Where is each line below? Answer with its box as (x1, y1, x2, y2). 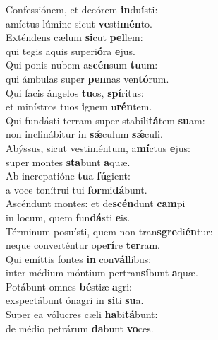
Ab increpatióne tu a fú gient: (6, 168, 131, 183)
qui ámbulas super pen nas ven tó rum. (6, 71, 169, 86)
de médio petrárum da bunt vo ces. (6, 320, 154, 335)
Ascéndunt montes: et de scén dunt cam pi (6, 196, 186, 211)
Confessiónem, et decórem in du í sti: (6, 2, 158, 16)
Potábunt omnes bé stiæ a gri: (6, 279, 133, 293)
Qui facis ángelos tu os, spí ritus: (6, 85, 144, 100)
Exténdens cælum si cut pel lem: (6, 30, 143, 45)
